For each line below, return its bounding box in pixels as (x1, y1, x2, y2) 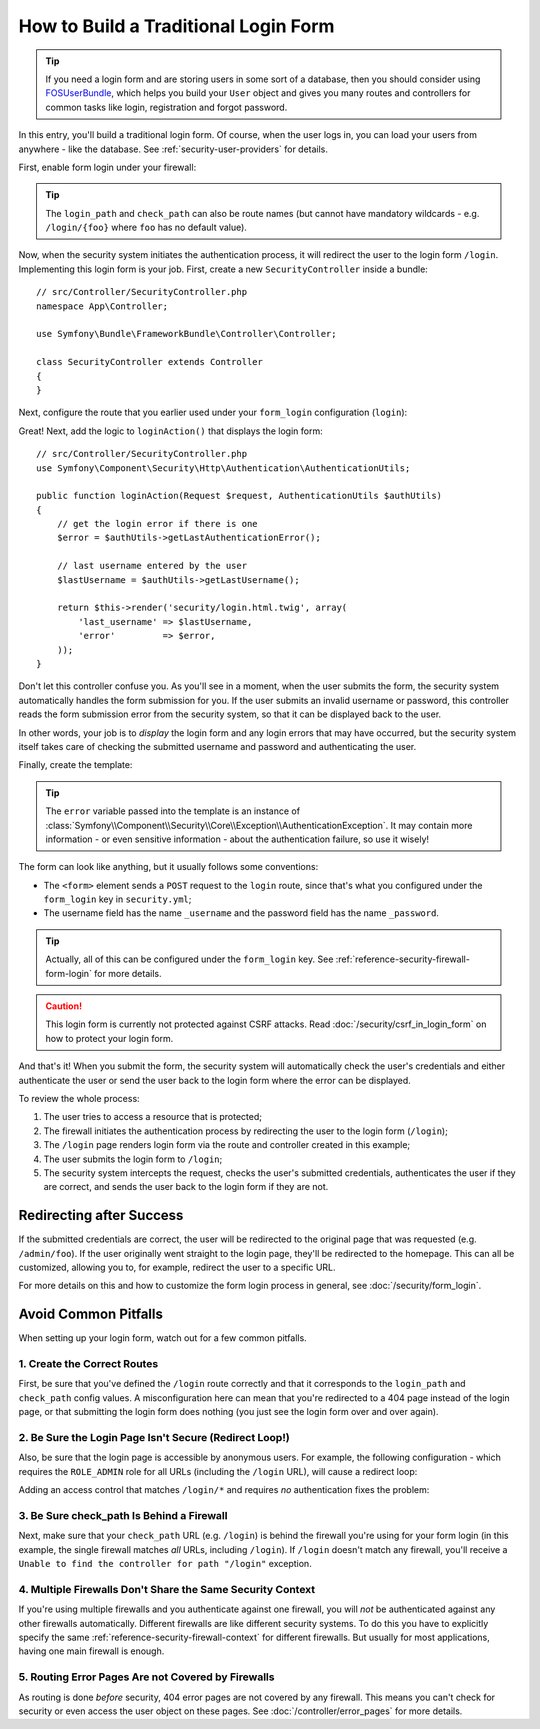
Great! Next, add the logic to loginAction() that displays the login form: (18, 425, 324, 437)
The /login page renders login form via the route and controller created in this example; (43, 1139, 411, 1151)
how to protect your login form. (45, 1032, 174, 1044)
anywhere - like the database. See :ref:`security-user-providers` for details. (18, 143, 329, 155)
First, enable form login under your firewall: (18, 161, 197, 173)
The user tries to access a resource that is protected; (43, 1111, 262, 1123)
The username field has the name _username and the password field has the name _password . (43, 907, 440, 919)
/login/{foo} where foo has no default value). (45, 221, 247, 234)
